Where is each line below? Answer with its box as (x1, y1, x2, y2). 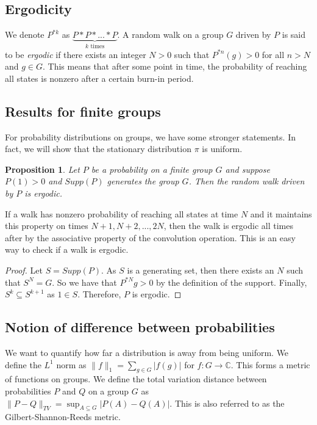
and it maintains (250, 207, 312, 220)
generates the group (107, 175, 179, 187)
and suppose (225, 162, 270, 175)
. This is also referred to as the (169, 396, 285, 409)
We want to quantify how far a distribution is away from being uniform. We (5, 346, 289, 358)
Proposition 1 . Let (5, 162, 80, 175)
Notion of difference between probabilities (5, 318, 275, 336)
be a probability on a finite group (91, 162, 213, 175)
